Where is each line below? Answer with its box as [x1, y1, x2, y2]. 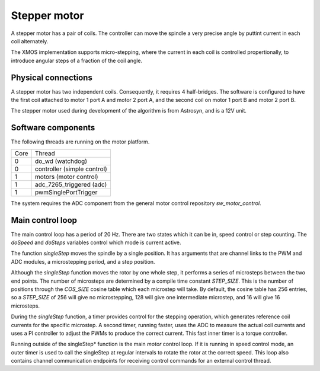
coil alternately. [11, 37, 49, 44]
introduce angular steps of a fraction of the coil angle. [11, 57, 143, 64]
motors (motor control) [34, 172, 98, 181]
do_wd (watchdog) [34, 157, 87, 165]
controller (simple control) [34, 165, 108, 173]
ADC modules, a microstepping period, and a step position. [11, 258, 155, 265]
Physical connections [11, 72, 93, 82]
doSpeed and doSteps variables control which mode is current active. [11, 239, 181, 246]
